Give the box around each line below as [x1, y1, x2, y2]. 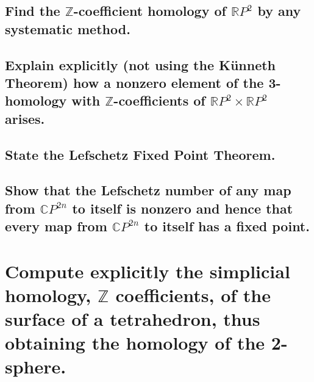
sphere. [5, 354, 66, 379]
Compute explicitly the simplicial [5, 258, 290, 283]
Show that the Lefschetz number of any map [5, 181, 291, 200]
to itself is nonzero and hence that [72, 198, 293, 217]
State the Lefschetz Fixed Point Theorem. [5, 145, 276, 164]
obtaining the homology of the [5, 330, 265, 355]
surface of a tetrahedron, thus [5, 306, 260, 331]
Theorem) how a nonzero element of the [5, 73, 264, 92]
